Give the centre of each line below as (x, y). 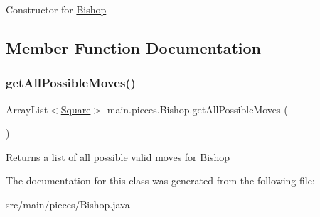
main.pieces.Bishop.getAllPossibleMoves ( (197, 109)
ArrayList (27, 109)
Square (76, 109)
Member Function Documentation (134, 47)
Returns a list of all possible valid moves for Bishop (118, 156)
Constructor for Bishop (56, 9)
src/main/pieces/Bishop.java (68, 204)
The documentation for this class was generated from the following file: (160, 180)
